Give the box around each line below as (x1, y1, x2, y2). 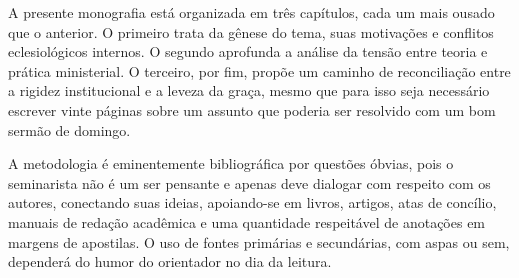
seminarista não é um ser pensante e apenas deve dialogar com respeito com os (8, 172, 491, 193)
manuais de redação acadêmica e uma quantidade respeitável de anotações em (8, 211, 486, 232)
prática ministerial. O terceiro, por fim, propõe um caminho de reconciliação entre (8, 60, 511, 81)
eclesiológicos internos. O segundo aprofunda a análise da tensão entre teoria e (8, 41, 488, 62)
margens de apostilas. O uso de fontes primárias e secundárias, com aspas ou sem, (8, 231, 510, 252)
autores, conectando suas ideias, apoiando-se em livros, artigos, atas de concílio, (8, 192, 497, 213)
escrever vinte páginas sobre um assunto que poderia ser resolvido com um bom (8, 99, 496, 120)
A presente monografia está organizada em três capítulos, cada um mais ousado (8, 2, 495, 22)
